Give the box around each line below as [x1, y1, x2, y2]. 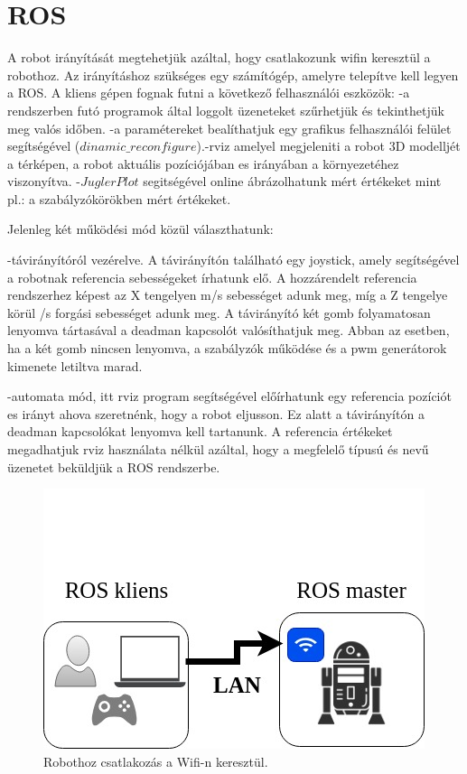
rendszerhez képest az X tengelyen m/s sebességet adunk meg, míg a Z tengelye [7, 285, 448, 304]
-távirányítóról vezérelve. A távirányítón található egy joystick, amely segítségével [7, 250, 460, 269]
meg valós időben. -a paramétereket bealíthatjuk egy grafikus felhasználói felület [7, 118, 452, 137]
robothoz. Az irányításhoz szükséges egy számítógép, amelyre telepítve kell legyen [7, 65, 459, 84]
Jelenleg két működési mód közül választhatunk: [7, 219, 274, 238]
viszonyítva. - [7, 172, 80, 191]
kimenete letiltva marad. [7, 356, 143, 375]
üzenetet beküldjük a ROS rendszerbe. [7, 457, 220, 476]
